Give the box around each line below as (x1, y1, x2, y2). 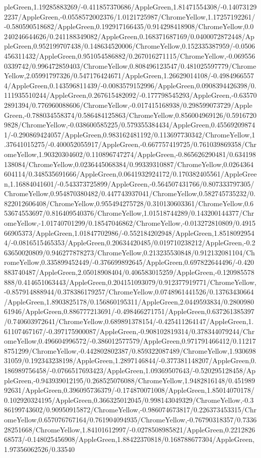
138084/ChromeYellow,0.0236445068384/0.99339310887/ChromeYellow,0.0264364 (4, 159, 254, 169)
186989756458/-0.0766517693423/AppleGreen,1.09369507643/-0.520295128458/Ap (4, 365, 256, 375)
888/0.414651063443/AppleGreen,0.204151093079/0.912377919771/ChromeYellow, (4, 276, 256, 287)
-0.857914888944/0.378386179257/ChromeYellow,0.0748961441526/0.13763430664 (4, 286, 254, 297)
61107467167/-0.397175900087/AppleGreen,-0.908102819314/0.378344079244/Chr (4, 326, 255, 336)
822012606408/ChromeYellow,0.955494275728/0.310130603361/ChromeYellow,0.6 (4, 198, 254, 208)
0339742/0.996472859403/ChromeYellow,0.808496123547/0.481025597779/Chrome (4, 60, 256, 71)
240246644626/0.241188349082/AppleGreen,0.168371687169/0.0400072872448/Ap (4, 31, 254, 41)
